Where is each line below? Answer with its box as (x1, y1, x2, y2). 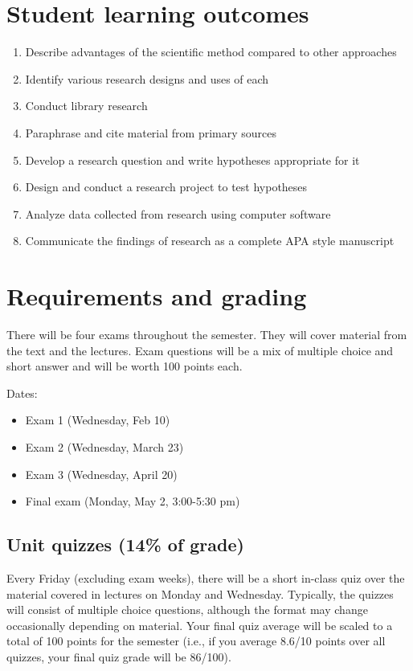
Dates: (6, 384, 38, 401)
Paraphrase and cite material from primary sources (25, 124, 276, 141)
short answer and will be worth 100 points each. (6, 358, 243, 374)
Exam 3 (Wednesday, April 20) (25, 465, 178, 482)
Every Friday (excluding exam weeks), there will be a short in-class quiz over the (6, 569, 405, 586)
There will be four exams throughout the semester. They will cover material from (6, 326, 407, 342)
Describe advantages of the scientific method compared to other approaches (25, 43, 397, 60)
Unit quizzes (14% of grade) (6, 532, 244, 557)
